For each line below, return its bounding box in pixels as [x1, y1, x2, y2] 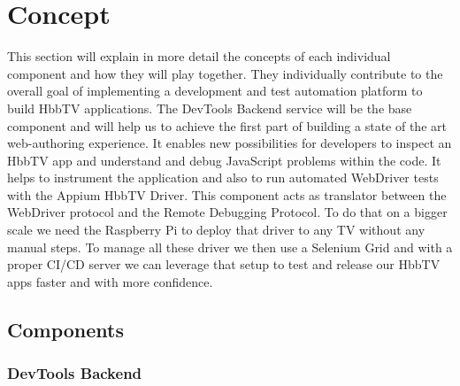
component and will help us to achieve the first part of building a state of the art [7, 116, 447, 135]
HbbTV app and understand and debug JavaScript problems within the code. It [7, 151, 441, 169]
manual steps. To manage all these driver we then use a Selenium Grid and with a [7, 237, 453, 256]
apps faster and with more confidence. [7, 272, 213, 290]
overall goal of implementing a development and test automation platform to [7, 81, 423, 100]
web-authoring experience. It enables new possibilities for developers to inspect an [7, 134, 452, 152]
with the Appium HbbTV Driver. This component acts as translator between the [7, 185, 447, 204]
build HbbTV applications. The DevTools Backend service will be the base [7, 98, 412, 117]
